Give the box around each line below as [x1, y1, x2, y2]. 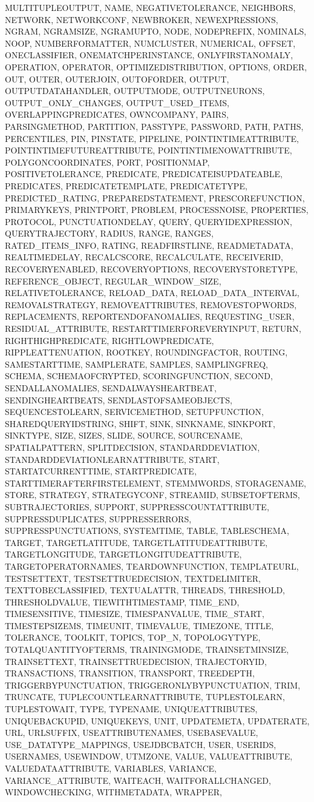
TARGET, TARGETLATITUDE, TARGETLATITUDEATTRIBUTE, [5, 536, 268, 548]
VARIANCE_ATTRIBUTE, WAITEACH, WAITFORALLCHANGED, [5, 773, 271, 786]
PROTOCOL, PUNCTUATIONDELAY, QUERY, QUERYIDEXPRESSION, [5, 215, 292, 227]
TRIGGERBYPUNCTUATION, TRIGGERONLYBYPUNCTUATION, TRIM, [5, 678, 301, 691]
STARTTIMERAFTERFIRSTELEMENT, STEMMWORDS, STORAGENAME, [5, 476, 306, 489]
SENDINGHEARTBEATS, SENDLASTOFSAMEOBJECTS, [5, 393, 232, 406]
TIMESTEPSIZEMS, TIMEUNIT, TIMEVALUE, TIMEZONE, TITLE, [5, 619, 274, 632]
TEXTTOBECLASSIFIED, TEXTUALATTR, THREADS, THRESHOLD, [5, 584, 286, 596]
